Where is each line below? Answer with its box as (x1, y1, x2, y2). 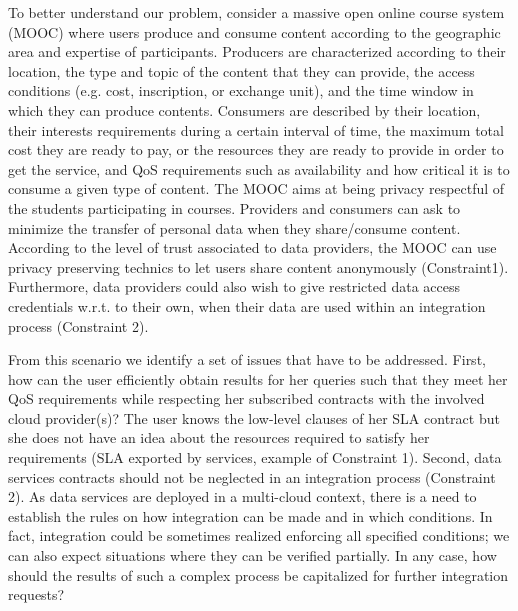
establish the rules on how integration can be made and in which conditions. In (8, 505, 493, 526)
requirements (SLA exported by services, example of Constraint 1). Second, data (8, 447, 502, 468)
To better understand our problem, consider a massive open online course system (8, 2, 505, 22)
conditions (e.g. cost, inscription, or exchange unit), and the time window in (8, 80, 474, 101)
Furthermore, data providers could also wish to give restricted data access (8, 276, 461, 297)
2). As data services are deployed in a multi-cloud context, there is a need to (8, 486, 477, 507)
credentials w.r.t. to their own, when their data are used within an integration (8, 295, 486, 316)
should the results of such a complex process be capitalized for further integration (8, 564, 509, 585)
